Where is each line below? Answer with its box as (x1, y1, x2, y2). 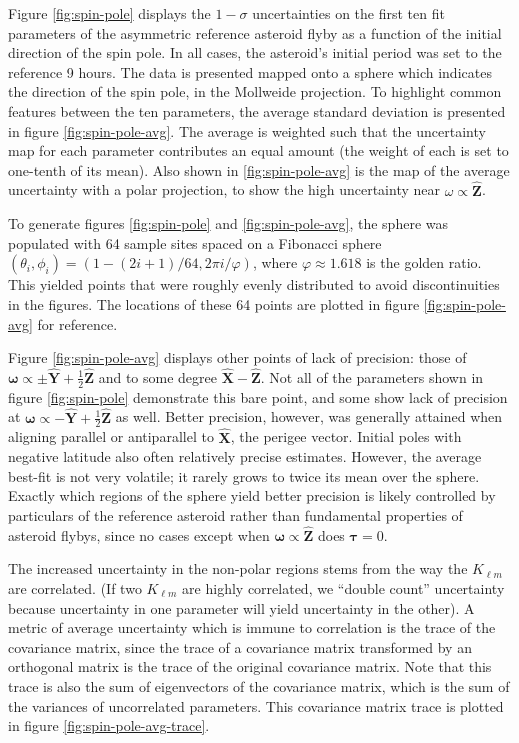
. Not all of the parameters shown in (260, 366, 484, 387)
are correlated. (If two (8, 578, 142, 598)
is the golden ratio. (366, 252, 482, 273)
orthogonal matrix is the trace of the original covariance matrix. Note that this (8, 656, 492, 677)
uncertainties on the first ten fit (252, 3, 445, 23)
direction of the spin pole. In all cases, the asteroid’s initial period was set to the (8, 42, 502, 63)
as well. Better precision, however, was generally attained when (115, 406, 503, 427)
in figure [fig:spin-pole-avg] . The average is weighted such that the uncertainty (8, 120, 486, 141)
